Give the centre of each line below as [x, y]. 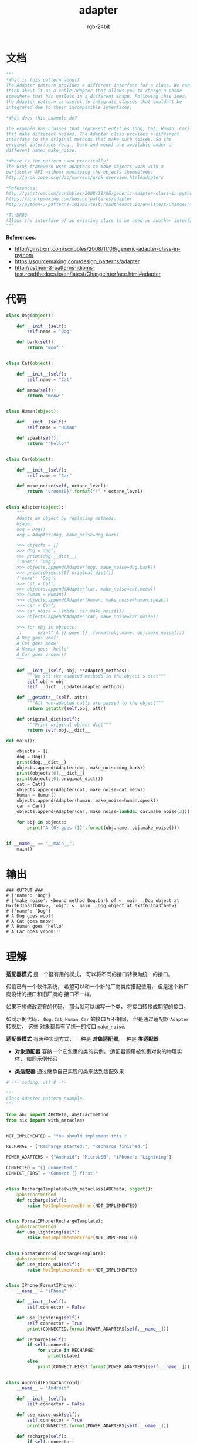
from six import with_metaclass [45, 1120]
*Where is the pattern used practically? [57, 161]
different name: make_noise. [42, 151]
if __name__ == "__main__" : [40, 843]
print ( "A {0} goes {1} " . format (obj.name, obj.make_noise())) [103, 828]
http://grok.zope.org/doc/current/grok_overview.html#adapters [85, 177]
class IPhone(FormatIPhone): [42, 1286]
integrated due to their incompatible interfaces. [69, 107]
